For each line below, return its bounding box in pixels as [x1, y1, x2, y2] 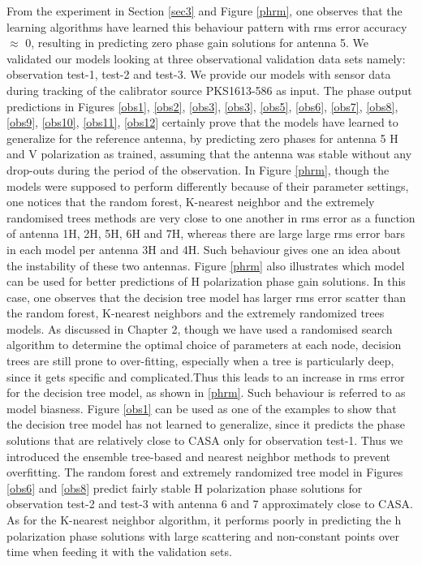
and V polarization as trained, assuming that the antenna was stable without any [6, 145, 412, 162]
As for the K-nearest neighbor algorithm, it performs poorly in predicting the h [6, 511, 402, 528]
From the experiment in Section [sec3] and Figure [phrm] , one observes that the [6, 2, 403, 19]
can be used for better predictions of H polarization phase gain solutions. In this [6, 273, 406, 290]
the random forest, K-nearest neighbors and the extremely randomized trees [6, 304, 385, 321]
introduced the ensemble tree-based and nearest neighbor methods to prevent [6, 447, 390, 464]
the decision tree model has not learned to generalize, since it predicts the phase [6, 416, 405, 433]
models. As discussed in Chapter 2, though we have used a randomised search [6, 320, 393, 337]
